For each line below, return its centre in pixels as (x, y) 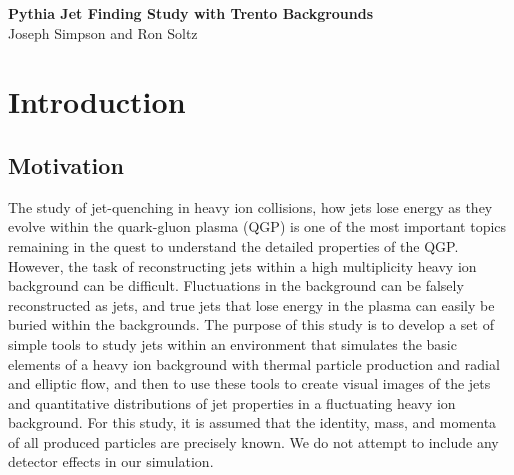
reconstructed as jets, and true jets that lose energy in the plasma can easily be (251, 304)
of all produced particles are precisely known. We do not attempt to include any (253, 441)
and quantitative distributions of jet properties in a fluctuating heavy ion (232, 402)
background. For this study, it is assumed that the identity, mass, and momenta (252, 422)
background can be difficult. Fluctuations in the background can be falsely (236, 285)
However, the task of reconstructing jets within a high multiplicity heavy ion (242, 265)
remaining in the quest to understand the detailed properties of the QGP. (233, 245)
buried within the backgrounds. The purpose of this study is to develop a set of (251, 324)
